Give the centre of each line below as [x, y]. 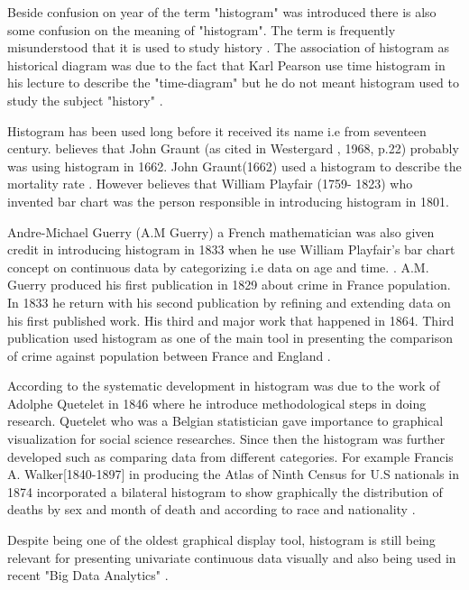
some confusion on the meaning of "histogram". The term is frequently [202, 29]
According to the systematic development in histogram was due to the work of [224, 386]
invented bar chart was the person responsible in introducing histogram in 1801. [228, 201]
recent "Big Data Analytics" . [88, 575]
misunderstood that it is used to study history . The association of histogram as [229, 47]
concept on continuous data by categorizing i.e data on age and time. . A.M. [218, 267]
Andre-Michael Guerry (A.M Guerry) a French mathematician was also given [221, 231]
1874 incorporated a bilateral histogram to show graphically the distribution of [225, 491]
